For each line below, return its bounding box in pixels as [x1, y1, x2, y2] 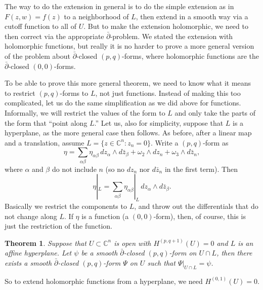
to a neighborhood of [64, 11, 129, 21]
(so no [105, 163, 125, 174]
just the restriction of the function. [5, 221, 112, 231]
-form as [203, 137, 229, 148]
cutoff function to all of [5, 21, 76, 31]
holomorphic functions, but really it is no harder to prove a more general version [5, 41, 254, 51]
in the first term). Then [164, 163, 238, 174]
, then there [216, 247, 252, 258]
